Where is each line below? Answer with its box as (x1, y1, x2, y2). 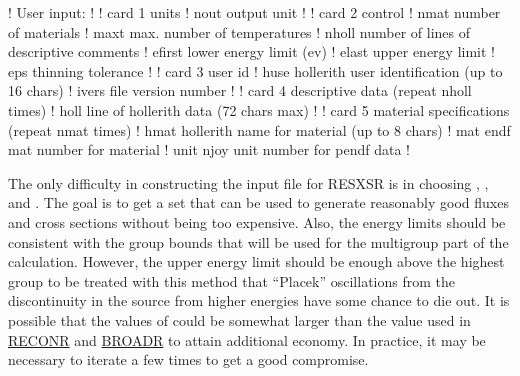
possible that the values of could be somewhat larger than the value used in (8, 309, 471, 330)
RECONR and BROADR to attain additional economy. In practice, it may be (8, 329, 486, 350)
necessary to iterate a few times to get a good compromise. (8, 349, 369, 370)
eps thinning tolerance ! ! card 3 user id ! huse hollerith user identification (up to (8, 60, 503, 81)
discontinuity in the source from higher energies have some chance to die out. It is (8, 290, 510, 311)
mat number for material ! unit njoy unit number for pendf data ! (8, 139, 410, 160)
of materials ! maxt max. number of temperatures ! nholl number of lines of (8, 21, 471, 42)
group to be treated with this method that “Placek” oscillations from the (8, 270, 455, 291)
